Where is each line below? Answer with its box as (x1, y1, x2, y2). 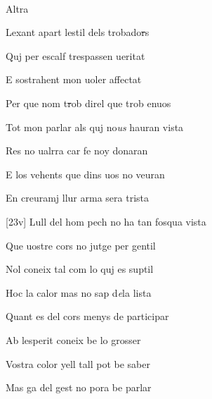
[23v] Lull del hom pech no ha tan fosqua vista (6, 214, 206, 228)
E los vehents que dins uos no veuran (6, 166, 165, 181)
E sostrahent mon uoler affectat (6, 72, 142, 87)
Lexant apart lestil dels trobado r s (6, 25, 150, 39)
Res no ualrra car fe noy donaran (6, 143, 148, 158)
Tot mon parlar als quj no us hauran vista (6, 119, 184, 134)
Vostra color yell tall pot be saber (6, 356, 150, 371)
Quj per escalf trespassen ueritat (6, 48, 145, 63)
